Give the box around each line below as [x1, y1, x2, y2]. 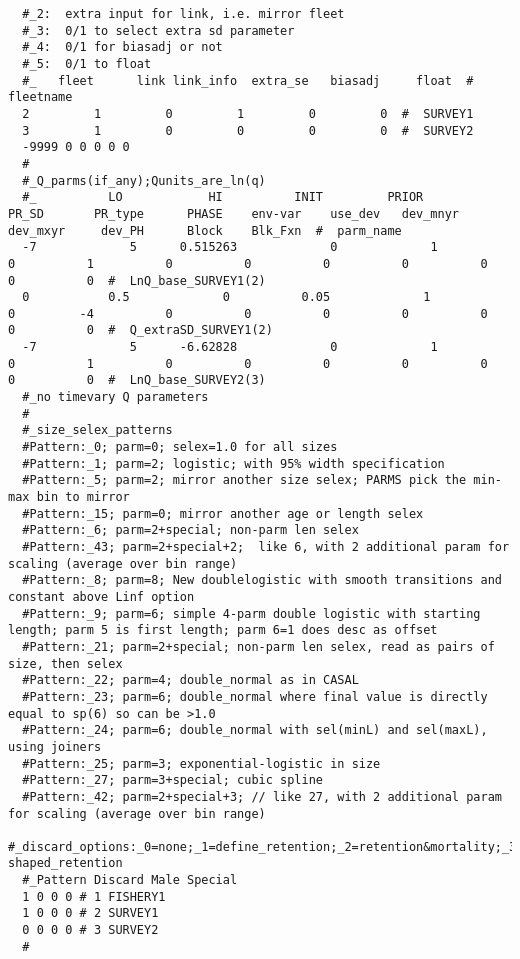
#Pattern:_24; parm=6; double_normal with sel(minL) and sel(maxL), [22, 723, 488, 738]
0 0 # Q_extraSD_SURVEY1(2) [8, 323, 273, 338]
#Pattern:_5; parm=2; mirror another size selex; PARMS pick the [22, 473, 467, 488]
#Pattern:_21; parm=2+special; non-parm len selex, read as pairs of [22, 639, 495, 654]
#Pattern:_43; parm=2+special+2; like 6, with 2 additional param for [22, 540, 510, 554]
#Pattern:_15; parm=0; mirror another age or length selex [22, 506, 424, 521]
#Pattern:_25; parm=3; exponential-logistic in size [22, 756, 381, 771]
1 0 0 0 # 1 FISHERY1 [22, 889, 166, 904]
